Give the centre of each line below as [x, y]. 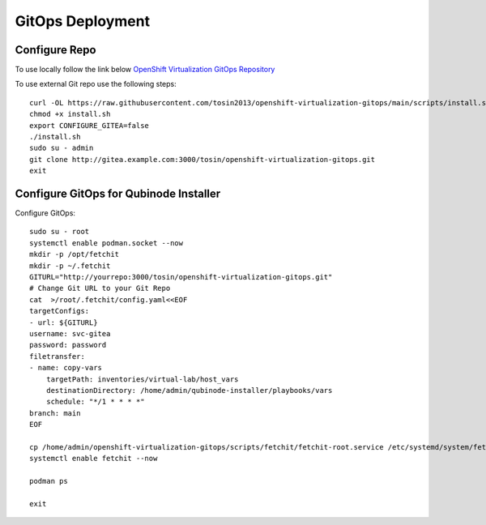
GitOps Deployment [82, 21]
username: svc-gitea [70, 333]
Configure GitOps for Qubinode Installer [118, 194]
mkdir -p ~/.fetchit [70, 266]
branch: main [55, 413]
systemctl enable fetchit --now [94, 459]
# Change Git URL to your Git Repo [100, 288]
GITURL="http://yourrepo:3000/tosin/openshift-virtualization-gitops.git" [181, 277]
